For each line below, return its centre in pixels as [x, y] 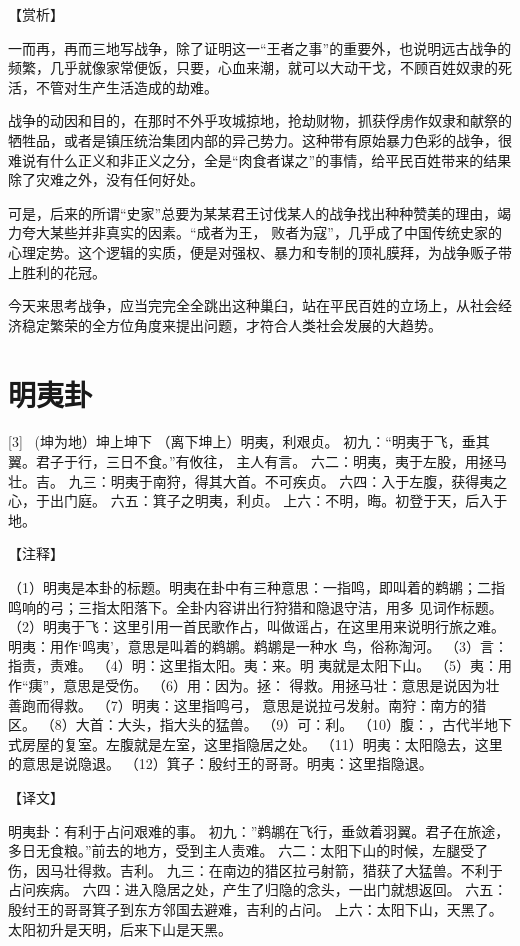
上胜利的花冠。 [57, 271]
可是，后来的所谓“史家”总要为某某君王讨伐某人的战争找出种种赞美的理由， [253, 212]
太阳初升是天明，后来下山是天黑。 [120, 928]
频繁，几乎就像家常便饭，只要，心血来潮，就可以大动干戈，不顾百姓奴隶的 [253, 67]
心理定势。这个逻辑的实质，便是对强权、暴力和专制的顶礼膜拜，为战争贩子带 [260, 251]
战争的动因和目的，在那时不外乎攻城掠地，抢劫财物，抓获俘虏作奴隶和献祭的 [260, 120]
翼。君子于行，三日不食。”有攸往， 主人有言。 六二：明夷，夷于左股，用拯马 [257, 461]
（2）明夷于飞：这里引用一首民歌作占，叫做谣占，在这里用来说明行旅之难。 [256, 626]
